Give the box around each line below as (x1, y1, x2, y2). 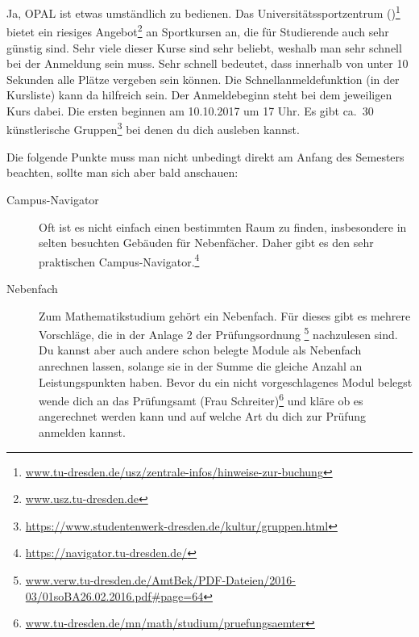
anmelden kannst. (39, 424, 126, 440)
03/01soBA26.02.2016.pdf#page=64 (25, 587, 204, 604)
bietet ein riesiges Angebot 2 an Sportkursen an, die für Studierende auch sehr (6, 21, 389, 40)
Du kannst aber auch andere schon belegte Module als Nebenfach (39, 342, 362, 358)
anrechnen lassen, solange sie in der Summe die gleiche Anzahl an (39, 357, 363, 374)
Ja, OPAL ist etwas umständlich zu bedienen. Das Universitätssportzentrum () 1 (6, 2, 400, 21)
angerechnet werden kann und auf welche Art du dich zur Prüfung (39, 408, 367, 425)
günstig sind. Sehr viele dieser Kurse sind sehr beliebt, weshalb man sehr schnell (6, 39, 402, 56)
